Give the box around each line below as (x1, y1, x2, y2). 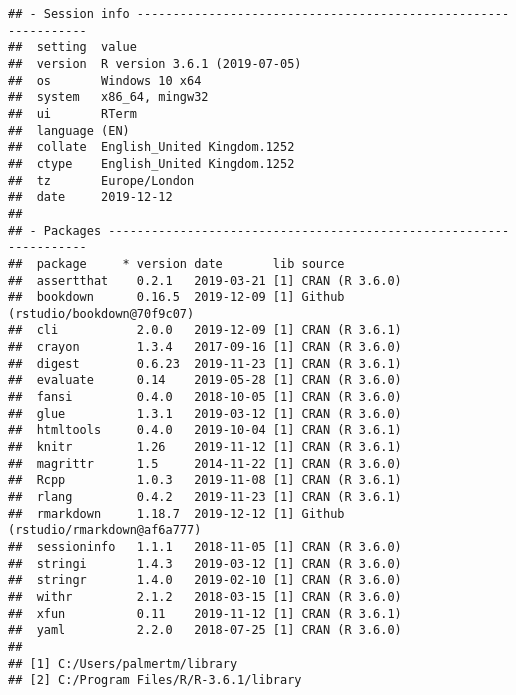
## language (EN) (8, 123, 130, 138)
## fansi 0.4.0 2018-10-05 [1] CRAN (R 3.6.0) (8, 390, 402, 405)
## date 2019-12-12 (8, 190, 173, 205)
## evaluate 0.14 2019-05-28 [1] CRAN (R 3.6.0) (8, 373, 402, 388)
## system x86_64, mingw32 (8, 90, 209, 105)
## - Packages (8, 223, 102, 238)
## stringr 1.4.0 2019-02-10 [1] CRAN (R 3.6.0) (8, 573, 402, 588)
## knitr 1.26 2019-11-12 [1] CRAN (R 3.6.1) (8, 440, 402, 455)
